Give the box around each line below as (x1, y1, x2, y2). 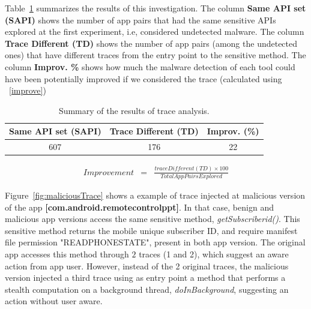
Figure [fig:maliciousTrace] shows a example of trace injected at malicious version (5, 189, 306, 201)
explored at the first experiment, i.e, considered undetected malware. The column (5, 25, 304, 38)
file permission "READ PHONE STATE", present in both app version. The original (5, 236, 306, 248)
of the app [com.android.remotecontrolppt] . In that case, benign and (5, 200, 274, 213)
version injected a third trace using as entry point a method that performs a (5, 271, 286, 284)
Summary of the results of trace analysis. (58, 104, 210, 116)
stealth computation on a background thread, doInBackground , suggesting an (5, 283, 289, 295)
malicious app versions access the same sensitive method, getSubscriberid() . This (5, 212, 300, 225)
